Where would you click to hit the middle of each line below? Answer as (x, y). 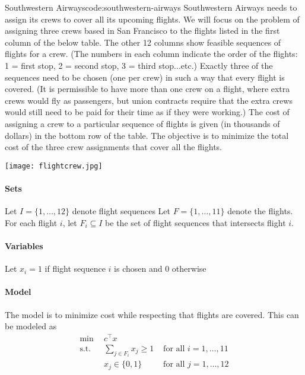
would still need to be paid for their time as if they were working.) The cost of (147, 112)
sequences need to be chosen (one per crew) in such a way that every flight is (145, 77)
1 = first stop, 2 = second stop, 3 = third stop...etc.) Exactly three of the (139, 65)
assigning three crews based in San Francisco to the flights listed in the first (142, 31)
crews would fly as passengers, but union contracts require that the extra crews (149, 100)
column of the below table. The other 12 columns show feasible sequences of (143, 42)
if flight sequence (75, 268)
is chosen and (138, 268)
